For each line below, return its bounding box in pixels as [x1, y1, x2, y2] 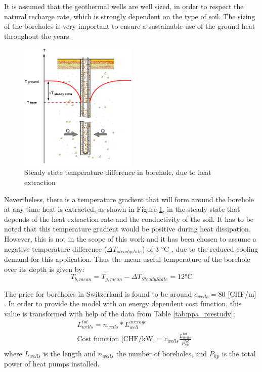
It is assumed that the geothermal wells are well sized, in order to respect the [4, 1, 244, 11]
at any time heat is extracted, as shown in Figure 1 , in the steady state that [4, 204, 240, 214]
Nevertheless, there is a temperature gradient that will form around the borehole [4, 194, 254, 204]
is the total [222, 348, 256, 358]
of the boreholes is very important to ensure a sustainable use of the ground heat [4, 21, 255, 31]
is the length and [43, 348, 96, 358]
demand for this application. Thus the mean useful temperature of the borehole [4, 253, 250, 264]
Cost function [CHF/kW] [77, 335, 155, 343]
